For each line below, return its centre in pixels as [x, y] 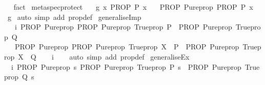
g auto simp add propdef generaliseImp [74, 17]
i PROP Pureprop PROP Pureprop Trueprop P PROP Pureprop [123, 27]
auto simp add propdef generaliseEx [129, 56]
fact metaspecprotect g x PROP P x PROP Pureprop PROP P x [133, 7]
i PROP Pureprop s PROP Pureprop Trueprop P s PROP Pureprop [126, 66]
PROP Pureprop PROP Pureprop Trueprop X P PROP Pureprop [127, 47]
